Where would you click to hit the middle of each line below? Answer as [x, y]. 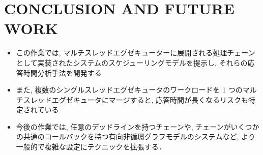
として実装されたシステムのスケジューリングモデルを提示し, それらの [132, 62]
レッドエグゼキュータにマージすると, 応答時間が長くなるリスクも [139, 99]
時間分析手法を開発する [62, 72]
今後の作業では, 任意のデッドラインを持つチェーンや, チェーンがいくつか [138, 126]
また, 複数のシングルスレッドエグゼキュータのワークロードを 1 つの [129, 90]
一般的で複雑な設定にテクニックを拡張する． [91, 147]
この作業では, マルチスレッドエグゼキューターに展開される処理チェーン [136, 53]
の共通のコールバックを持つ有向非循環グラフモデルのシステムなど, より [136, 136]
